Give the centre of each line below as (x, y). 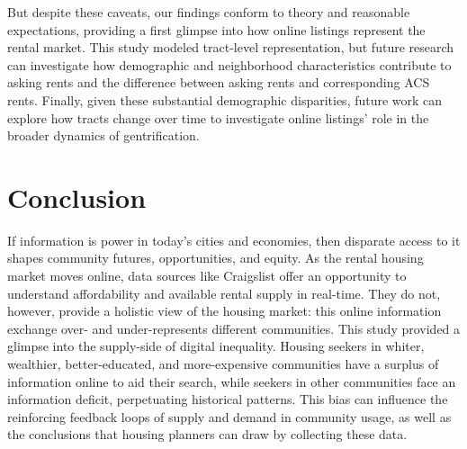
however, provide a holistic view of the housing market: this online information (225, 311)
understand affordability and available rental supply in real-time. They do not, (224, 293)
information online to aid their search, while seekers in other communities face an (232, 381)
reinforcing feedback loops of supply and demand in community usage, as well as (229, 416)
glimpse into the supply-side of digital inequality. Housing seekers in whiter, (216, 346)
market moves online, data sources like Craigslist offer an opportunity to (207, 276)
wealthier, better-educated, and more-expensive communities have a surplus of (223, 364)
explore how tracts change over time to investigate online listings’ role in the (218, 117)
